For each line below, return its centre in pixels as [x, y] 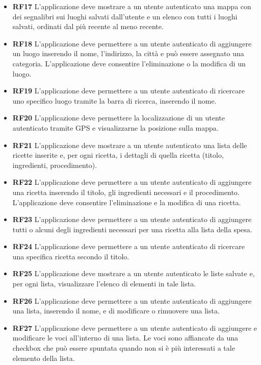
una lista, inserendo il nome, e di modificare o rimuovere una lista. [116, 311]
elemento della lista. [44, 358]
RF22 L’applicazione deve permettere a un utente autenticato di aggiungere [132, 182]
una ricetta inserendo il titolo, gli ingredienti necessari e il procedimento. [126, 192]
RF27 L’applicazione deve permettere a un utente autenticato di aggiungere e [135, 327]
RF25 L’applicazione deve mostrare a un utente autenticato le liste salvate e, [134, 273]
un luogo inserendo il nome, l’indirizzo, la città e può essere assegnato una [128, 53]
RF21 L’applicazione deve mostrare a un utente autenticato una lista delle [130, 145]
